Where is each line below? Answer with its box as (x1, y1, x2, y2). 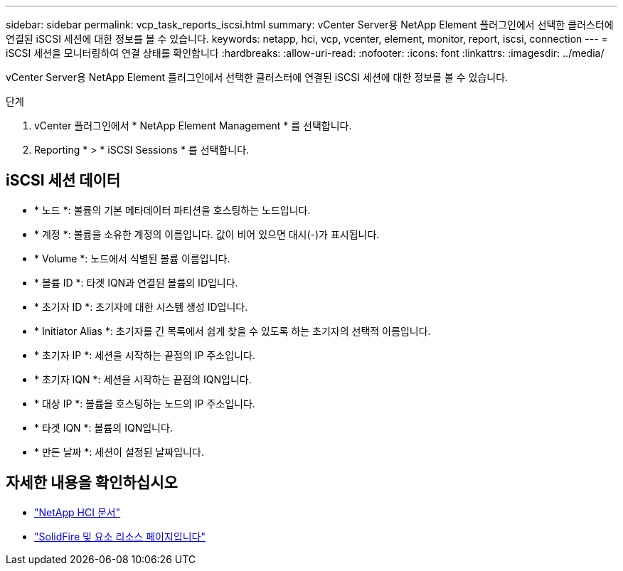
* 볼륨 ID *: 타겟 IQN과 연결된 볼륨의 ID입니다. (34, 276, 238, 289)
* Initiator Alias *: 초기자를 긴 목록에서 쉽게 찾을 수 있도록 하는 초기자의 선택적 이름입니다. (34, 324, 431, 337)
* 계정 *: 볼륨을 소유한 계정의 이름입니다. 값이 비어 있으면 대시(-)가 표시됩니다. (34, 228, 380, 240)
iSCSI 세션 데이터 (6, 171, 121, 190)
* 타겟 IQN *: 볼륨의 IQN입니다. (34, 421, 173, 434)
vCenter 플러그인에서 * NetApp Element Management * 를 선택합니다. (34, 119, 352, 132)
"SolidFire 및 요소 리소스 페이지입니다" (34, 530, 206, 543)
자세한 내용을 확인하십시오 (6, 474, 178, 492)
